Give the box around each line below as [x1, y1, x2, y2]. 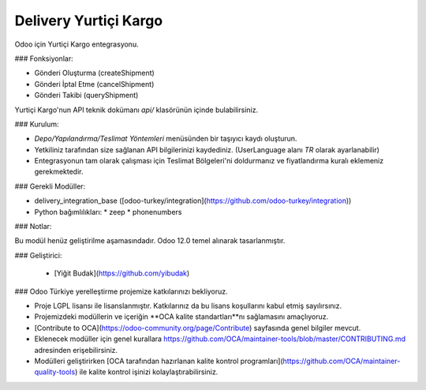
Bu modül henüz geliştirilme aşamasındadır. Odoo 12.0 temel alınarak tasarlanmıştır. [14, 236, 286, 246]
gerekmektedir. [34, 167, 84, 177]
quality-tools [34, 367, 76, 377]
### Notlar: [14, 222, 52, 231]
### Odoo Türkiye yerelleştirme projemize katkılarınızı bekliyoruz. [14, 287, 228, 296]
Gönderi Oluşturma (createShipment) [34, 68, 155, 78]
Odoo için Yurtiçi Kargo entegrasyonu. [14, 39, 139, 49]
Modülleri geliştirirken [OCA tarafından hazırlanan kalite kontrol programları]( [34, 356, 283, 366]
